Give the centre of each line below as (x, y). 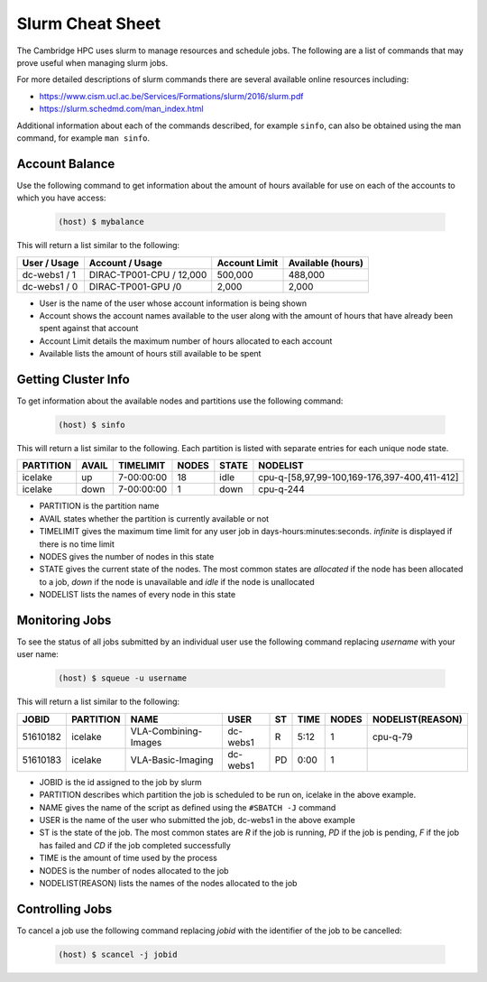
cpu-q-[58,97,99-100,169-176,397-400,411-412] (358, 477)
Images (146, 742)
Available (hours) (326, 263)
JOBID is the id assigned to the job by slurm (120, 782)
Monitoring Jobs (64, 620)
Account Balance (66, 164)
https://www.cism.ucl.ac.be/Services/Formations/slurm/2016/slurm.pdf (171, 96)
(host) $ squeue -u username (123, 678)
